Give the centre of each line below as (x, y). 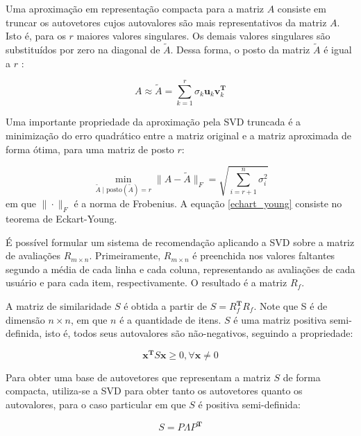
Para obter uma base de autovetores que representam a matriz (138, 377)
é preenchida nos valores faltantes (264, 255)
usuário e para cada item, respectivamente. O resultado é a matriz (146, 282)
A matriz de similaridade (59, 306)
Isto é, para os (36, 36)
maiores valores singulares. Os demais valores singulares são (203, 36)
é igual (338, 49)
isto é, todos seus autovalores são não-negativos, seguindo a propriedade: (199, 333)
